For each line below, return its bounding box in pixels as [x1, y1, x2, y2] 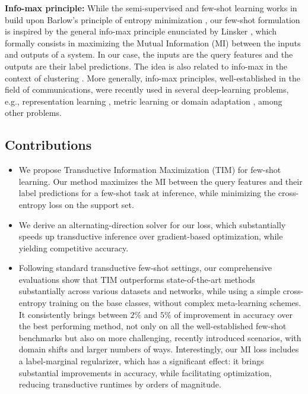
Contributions [5, 135, 92, 154]
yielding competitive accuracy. [18, 241, 129, 254]
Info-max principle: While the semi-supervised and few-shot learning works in [5, 2, 297, 14]
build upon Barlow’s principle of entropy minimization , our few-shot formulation [5, 13, 300, 26]
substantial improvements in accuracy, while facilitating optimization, [18, 366, 272, 379]
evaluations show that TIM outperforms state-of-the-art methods [18, 273, 255, 285]
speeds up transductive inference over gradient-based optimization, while [18, 230, 283, 242]
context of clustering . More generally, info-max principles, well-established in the [5, 71, 300, 84]
